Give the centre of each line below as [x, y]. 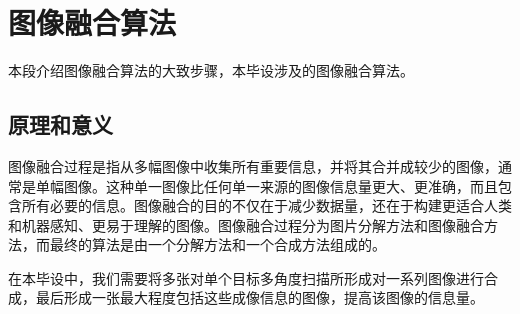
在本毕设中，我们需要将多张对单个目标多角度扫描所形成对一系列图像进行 [246, 277]
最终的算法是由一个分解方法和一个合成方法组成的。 [217, 244]
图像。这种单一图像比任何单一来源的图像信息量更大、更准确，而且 [280, 185]
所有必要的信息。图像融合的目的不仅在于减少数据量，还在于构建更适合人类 [266, 205]
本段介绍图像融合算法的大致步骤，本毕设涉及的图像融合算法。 [211, 70]
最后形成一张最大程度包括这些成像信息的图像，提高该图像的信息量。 [259, 297]
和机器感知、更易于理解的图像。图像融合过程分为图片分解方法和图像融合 [246, 224]
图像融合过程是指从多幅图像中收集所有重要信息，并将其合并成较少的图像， [253, 165]
